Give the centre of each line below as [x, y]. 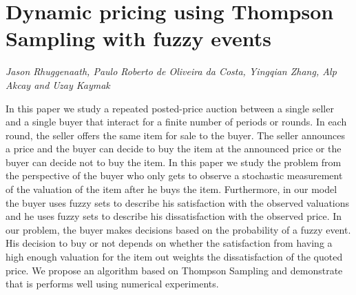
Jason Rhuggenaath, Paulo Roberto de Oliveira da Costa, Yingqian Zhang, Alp [171, 71]
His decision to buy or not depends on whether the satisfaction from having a [169, 243]
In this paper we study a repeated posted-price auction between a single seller [170, 108]
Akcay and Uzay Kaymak [58, 84]
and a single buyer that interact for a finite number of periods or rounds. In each [176, 122]
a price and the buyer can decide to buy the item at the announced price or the [174, 149]
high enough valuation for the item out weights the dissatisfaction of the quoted [174, 257]
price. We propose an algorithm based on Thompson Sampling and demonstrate [174, 270]
